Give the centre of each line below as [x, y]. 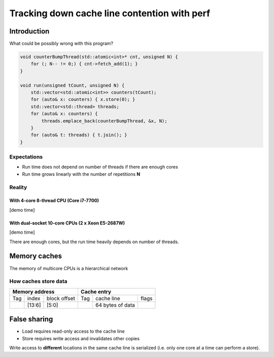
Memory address [33, 291]
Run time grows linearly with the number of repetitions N [81, 174]
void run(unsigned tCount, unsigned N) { [72, 85]
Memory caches [36, 256]
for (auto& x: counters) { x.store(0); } [83, 100]
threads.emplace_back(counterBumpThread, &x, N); [104, 121]
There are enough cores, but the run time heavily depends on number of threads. [94, 242]
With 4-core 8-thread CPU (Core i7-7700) [54, 201]
